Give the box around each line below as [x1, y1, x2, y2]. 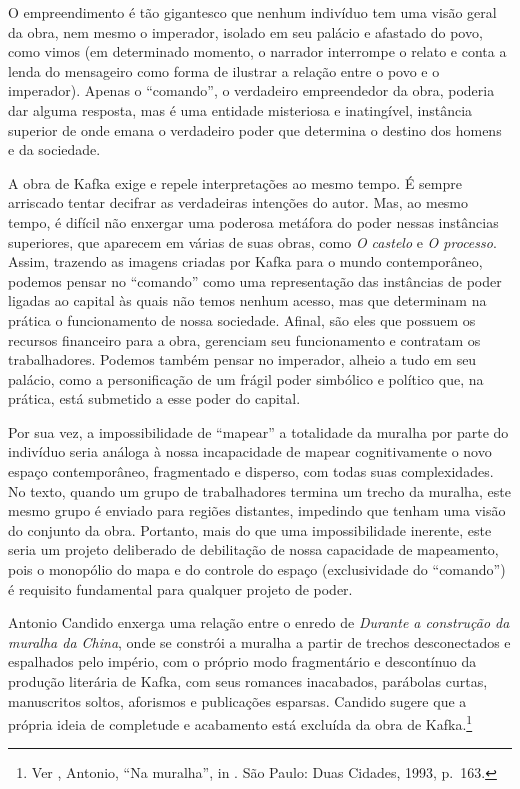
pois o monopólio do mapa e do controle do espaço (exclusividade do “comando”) [8, 559, 506, 580]
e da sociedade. [8, 139, 101, 160]
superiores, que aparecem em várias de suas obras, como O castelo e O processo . [8, 231, 497, 252]
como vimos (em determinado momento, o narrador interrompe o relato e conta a [8, 41, 507, 62]
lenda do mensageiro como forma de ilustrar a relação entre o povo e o [8, 60, 440, 81]
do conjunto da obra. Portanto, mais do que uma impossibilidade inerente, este [8, 519, 492, 540]
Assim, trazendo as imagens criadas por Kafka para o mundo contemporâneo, [8, 251, 483, 272]
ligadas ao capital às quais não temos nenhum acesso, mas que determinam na [8, 290, 487, 311]
